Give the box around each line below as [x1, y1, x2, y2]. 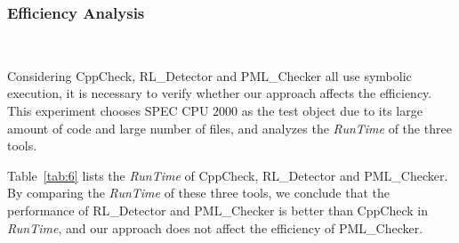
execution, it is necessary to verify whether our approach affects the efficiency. [7, 84, 432, 102]
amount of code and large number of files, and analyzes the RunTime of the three [7, 118, 452, 137]
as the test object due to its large [241, 101, 423, 119]
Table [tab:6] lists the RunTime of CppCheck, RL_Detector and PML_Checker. [7, 166, 448, 184]
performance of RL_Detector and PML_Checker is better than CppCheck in [7, 200, 428, 219]
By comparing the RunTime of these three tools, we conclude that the [7, 183, 391, 202]
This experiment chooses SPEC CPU [7, 101, 209, 119]
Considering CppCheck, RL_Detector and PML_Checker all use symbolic [7, 66, 412, 85]
